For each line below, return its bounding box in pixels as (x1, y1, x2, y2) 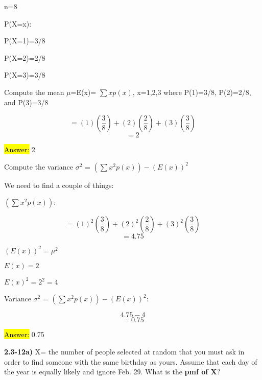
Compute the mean (4, 86, 64, 97)
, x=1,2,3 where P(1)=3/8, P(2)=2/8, (132, 86, 251, 97)
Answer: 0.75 (4, 329, 44, 340)
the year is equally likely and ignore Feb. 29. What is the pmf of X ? (4, 366, 221, 377)
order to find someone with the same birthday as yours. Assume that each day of (4, 356, 257, 367)
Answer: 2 (4, 144, 35, 155)
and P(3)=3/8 (4, 97, 49, 107)
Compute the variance (4, 161, 73, 172)
